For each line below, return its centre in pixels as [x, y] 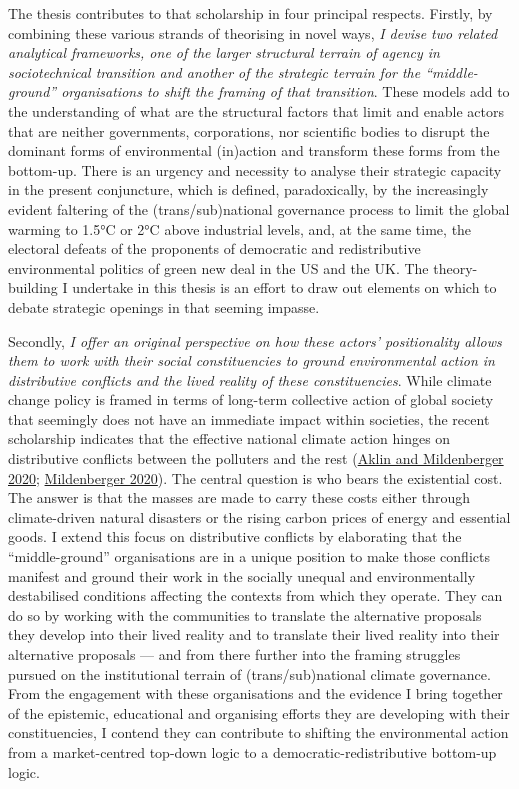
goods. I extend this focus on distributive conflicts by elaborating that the [235, 536]
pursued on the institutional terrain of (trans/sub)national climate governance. [249, 673]
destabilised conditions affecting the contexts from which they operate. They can [255, 595]
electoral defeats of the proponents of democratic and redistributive [214, 248]
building [33, 287]
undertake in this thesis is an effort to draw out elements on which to [284, 287]
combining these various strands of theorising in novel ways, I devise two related [253, 32]
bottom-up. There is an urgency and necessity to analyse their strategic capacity [255, 169]
